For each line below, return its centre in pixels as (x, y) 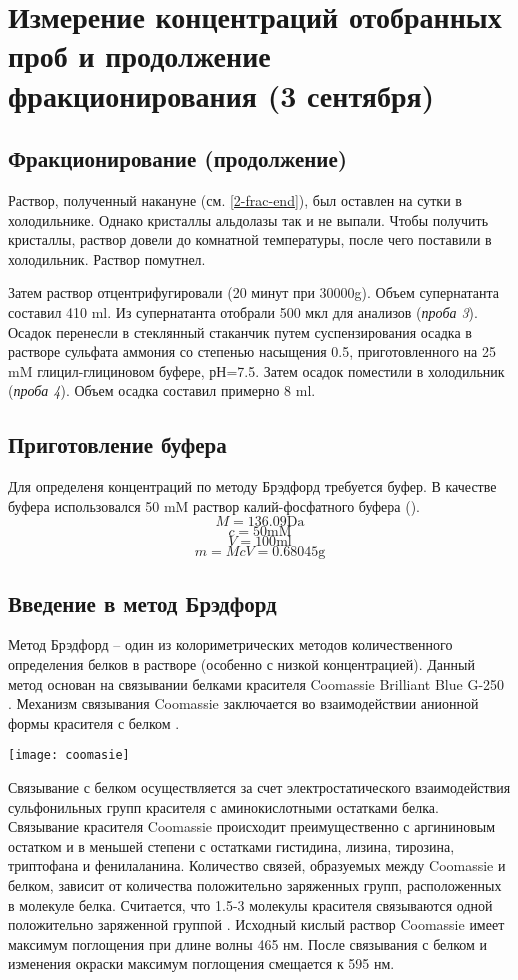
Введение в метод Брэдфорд (142, 602)
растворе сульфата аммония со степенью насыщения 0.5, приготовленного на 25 (252, 351)
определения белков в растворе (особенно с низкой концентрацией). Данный (241, 664)
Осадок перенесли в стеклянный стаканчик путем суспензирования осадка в (240, 331)
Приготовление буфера (117, 444)
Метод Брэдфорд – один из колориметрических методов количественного (230, 644)
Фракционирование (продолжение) (178, 158)
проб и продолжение (139, 55)
